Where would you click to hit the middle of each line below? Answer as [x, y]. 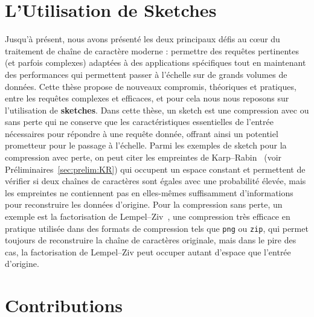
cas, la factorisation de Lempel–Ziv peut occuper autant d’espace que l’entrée [148, 251]
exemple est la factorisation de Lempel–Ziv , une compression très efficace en [148, 216]
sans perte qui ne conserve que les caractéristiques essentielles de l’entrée [139, 122]
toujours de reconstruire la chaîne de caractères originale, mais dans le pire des [151, 240]
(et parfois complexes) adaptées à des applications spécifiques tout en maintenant [155, 62]
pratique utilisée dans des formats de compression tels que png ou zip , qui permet [157, 228]
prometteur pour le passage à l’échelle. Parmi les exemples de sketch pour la [146, 145]
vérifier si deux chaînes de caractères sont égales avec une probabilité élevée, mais [155, 181]
